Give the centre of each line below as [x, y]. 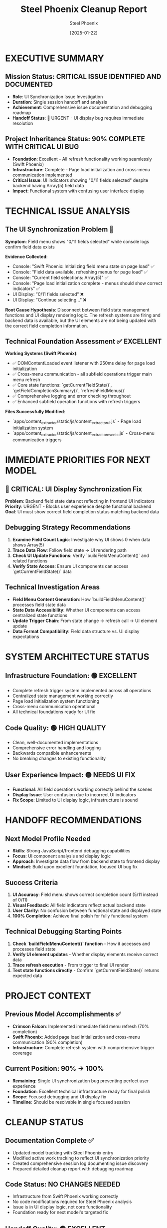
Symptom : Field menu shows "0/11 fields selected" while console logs [77, 241]
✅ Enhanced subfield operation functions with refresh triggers [76, 402]
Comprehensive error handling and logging [57, 748]
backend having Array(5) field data [48, 185]
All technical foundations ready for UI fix [54, 712]
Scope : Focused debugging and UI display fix [59, 1097]
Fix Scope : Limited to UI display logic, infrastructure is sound [75, 800]
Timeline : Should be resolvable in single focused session [71, 1102]
